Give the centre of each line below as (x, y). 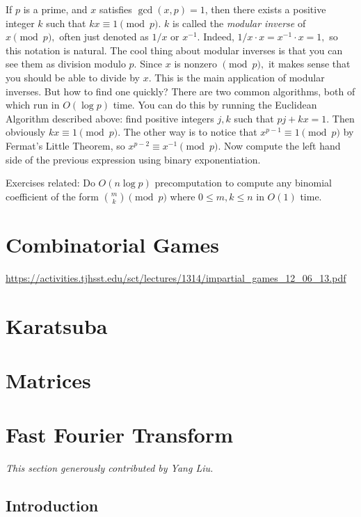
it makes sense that (309, 64)
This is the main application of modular (240, 77)
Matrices (48, 380)
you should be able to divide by (73, 77)
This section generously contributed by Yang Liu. (110, 468)
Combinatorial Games (113, 244)
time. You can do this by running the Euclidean (215, 105)
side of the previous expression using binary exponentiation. (133, 159)
